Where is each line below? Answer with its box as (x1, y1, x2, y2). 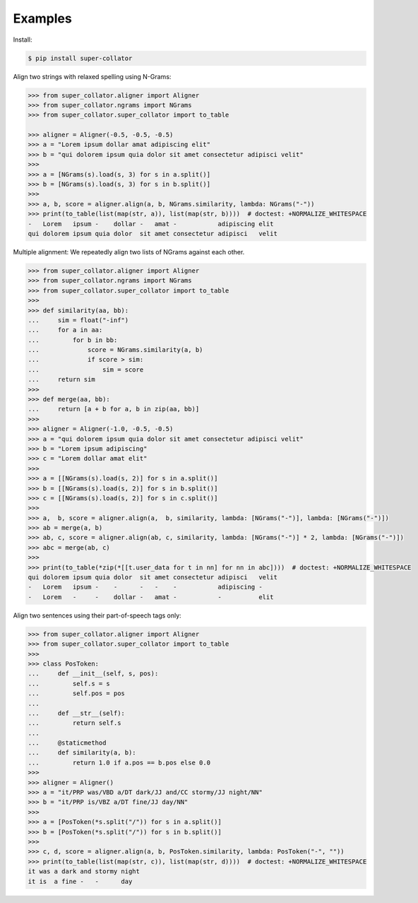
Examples (13, 11, 72, 26)
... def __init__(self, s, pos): (28, 670, 159, 678)
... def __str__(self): (28, 709, 125, 717)
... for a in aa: (28, 326, 103, 334)
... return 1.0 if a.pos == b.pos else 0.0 (28, 758, 211, 767)
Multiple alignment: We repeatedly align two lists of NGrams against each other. (13, 247, 245, 256)
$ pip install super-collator (28, 54, 133, 62)
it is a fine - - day (28, 877, 133, 885)
